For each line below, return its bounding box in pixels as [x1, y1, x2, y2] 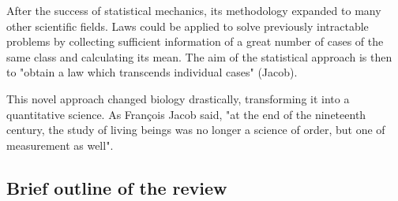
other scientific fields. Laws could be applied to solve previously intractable [6, 17, 369, 34]
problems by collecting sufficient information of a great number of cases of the [6, 33, 384, 50]
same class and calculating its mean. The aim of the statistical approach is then [6, 48, 392, 65]
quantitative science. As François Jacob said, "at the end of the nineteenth [6, 106, 366, 122]
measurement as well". [6, 136, 114, 153]
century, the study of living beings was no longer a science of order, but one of [6, 121, 385, 138]
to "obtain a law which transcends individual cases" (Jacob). [6, 64, 298, 80]
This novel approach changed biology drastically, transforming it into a [6, 90, 350, 106]
